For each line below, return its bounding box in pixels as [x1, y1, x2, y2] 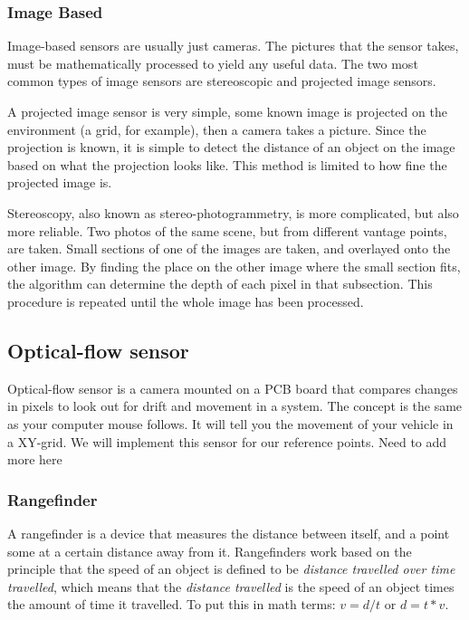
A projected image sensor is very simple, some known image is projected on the [7, 102, 447, 120]
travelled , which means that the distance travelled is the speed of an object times [7, 577, 455, 596]
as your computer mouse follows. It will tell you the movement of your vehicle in [7, 414, 454, 433]
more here [7, 450, 62, 469]
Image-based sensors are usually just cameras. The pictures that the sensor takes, [7, 36, 459, 55]
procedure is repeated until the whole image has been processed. [7, 291, 364, 310]
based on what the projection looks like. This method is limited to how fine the [7, 155, 447, 174]
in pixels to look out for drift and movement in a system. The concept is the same [7, 396, 463, 415]
